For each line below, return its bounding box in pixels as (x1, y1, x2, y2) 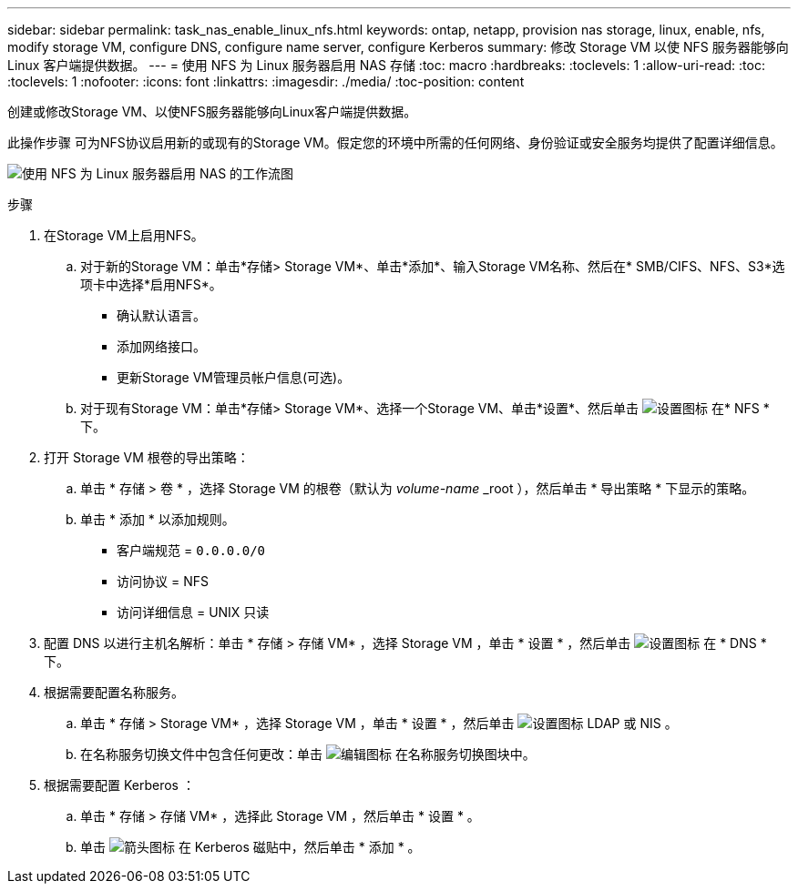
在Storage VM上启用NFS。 (44, 228, 204, 243)
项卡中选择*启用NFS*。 (80, 277, 222, 292)
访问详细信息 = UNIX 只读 (117, 604, 270, 620)
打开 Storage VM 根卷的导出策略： (44, 450, 250, 465)
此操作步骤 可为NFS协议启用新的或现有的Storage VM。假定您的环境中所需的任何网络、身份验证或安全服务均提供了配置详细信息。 (7, 135, 783, 150)
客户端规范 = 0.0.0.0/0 (117, 542, 265, 558)
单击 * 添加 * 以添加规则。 (80, 511, 235, 527)
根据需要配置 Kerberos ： (44, 777, 195, 793)
